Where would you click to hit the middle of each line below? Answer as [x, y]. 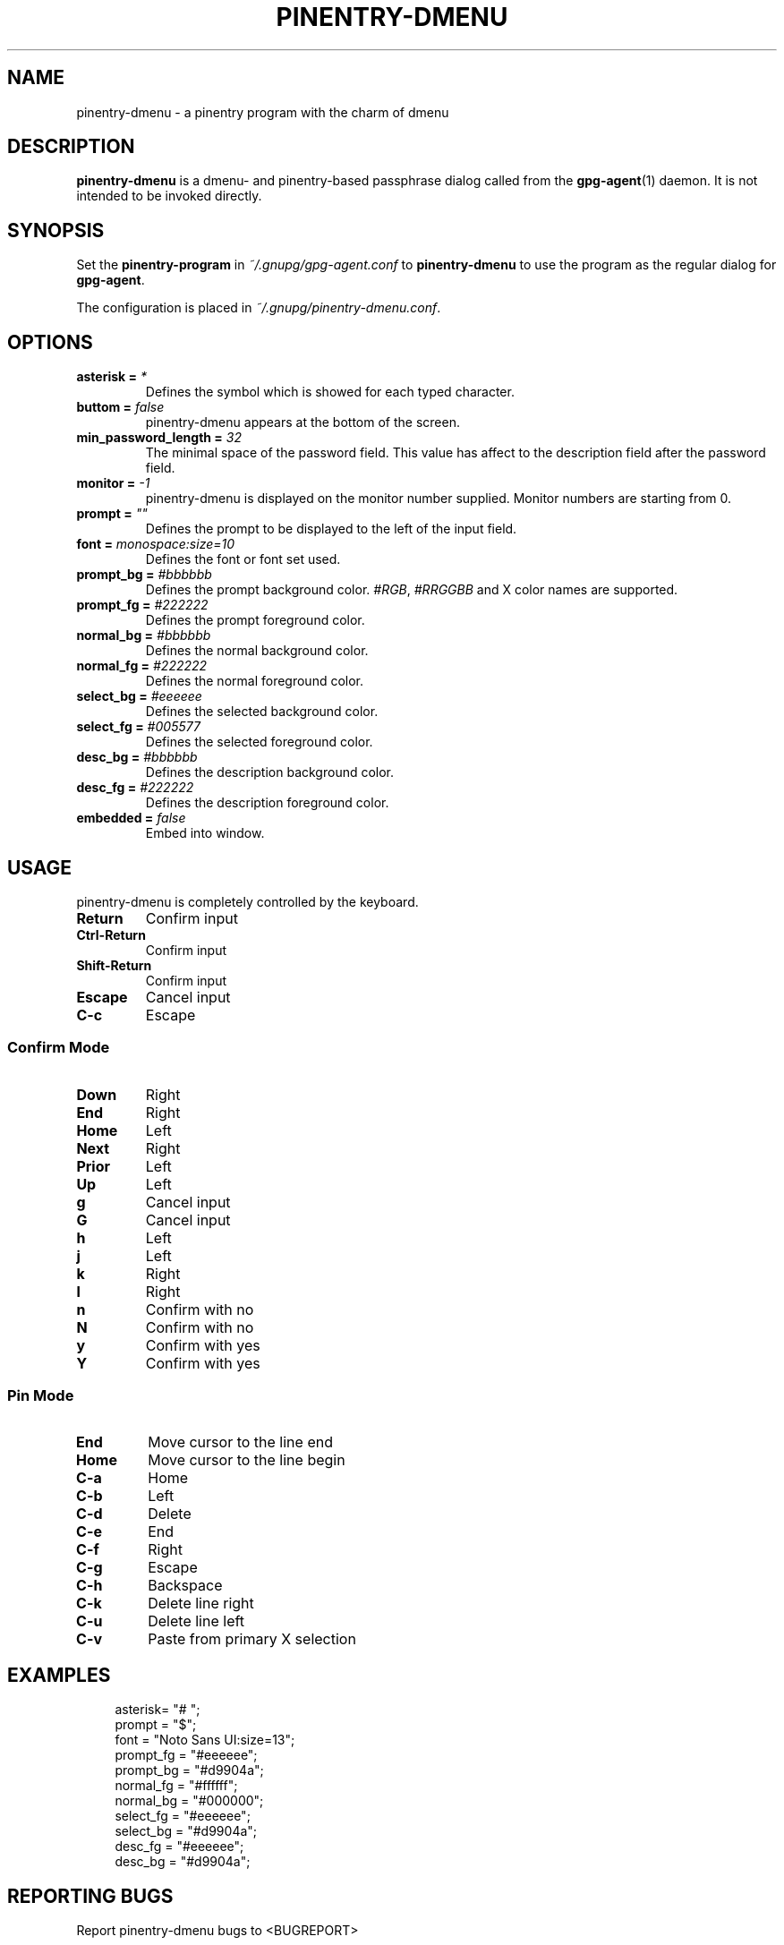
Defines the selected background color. [262, 712]
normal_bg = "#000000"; [189, 1801]
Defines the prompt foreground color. [255, 620]
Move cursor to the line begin [247, 1460]
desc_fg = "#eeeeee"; [179, 1847]
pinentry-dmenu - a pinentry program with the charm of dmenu [263, 112]
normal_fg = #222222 [142, 666]
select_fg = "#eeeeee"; [183, 1816]
